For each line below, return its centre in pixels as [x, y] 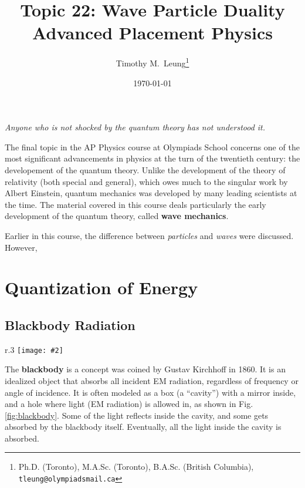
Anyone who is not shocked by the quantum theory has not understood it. [135, 127]
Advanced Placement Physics [152, 33]
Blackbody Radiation [70, 324]
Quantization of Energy [101, 287]
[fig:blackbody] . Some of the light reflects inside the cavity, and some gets [137, 415]
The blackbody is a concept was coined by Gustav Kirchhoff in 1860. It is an [145, 369]
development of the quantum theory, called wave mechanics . [117, 216]
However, [21, 247]
